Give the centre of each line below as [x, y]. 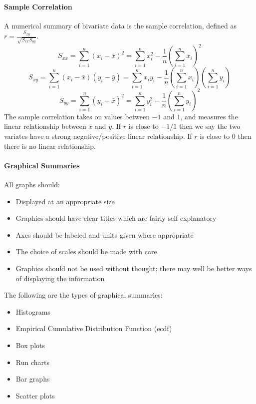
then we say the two [210, 126]
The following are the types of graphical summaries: [83, 295]
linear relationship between [45, 126]
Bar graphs [33, 379]
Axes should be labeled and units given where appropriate [105, 234]
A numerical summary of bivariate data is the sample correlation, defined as [120, 25]
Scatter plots [35, 395]
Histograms [33, 311]
